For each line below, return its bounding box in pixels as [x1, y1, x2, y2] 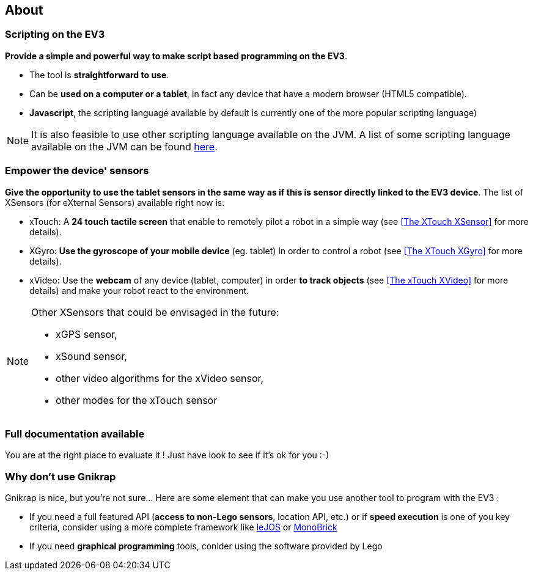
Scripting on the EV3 [5, 28, 105, 41]
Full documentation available [5, 427, 145, 440]
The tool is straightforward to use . [29, 69, 169, 80]
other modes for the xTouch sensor [56, 394, 218, 406]
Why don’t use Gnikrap [5, 470, 116, 483]
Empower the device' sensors [5, 164, 149, 177]
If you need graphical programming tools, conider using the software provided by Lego [29, 541, 383, 552]
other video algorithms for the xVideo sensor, [56, 372, 264, 384]
